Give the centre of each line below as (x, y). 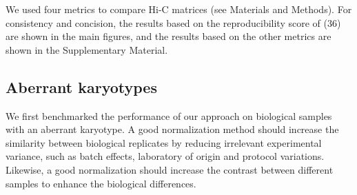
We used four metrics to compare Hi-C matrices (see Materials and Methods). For (179, 9)
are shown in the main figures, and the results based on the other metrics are (169, 36)
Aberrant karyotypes (81, 86)
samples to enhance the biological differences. (101, 183)
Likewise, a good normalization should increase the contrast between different (170, 169)
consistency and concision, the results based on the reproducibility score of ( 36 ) (173, 22)
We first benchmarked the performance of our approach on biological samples (169, 115)
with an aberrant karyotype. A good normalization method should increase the (172, 129)
